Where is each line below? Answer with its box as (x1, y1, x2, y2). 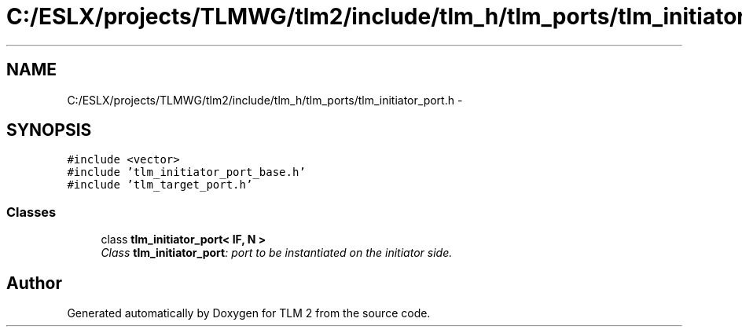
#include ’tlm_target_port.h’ (67, 178, 253, 192)
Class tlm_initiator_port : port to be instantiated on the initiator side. (101, 246, 453, 260)
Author (6, 273, 62, 293)
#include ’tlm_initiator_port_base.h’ (67, 166, 306, 179)
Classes (6, 203, 57, 220)
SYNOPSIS (6, 120, 92, 141)
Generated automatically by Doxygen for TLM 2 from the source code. (67, 306, 431, 320)
